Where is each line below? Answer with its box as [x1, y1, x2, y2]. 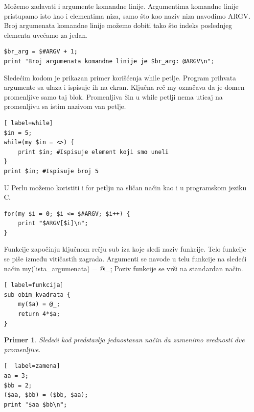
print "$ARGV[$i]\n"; [18, 220, 88, 227]
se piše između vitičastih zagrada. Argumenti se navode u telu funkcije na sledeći [4, 254, 247, 264]
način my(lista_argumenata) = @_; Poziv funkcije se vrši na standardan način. [4, 263, 243, 273]
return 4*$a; [18, 310, 60, 318]
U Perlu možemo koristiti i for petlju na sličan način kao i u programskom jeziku [4, 182, 247, 192]
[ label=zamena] [4, 362, 60, 370]
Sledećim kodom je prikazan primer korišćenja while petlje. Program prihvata [4, 72, 236, 82]
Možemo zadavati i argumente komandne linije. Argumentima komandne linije [4, 1, 239, 11]
